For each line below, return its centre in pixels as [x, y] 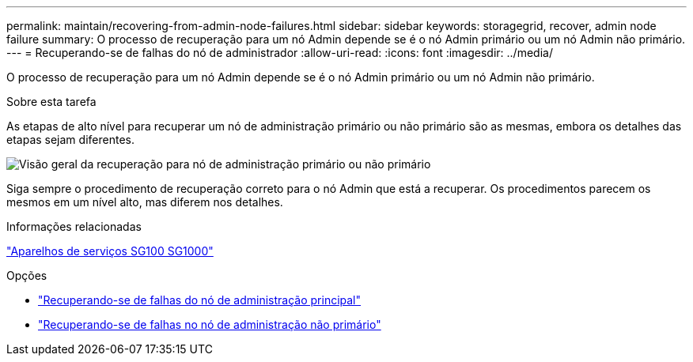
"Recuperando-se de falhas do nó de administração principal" [200, 300]
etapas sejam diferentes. [70, 140]
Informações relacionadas [74, 226]
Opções [27, 275]
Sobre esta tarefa [51, 102]
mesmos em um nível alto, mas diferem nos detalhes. [145, 202]
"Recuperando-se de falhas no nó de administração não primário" [210, 324]
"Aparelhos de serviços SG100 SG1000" [110, 251]
